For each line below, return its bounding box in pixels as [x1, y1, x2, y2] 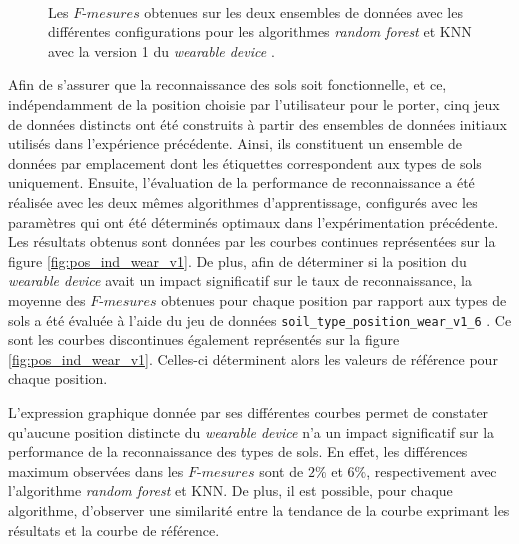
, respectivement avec [366, 460, 497, 481]
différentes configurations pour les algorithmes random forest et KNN [48, 21, 472, 42]
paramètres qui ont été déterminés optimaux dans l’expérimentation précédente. [8, 211, 499, 232]
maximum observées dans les [8, 460, 184, 481]
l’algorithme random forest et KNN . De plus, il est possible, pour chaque [8, 480, 453, 501]
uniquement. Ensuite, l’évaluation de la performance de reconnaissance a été [8, 172, 475, 193]
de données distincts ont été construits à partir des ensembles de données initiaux [8, 113, 507, 134]
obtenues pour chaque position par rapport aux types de [161, 289, 507, 310]
